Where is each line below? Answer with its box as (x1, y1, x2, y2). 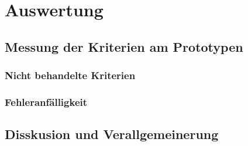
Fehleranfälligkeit (5, 94, 88, 109)
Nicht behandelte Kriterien (5, 68, 136, 83)
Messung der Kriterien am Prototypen (5, 37, 243, 55)
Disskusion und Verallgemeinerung (5, 125, 219, 143)
